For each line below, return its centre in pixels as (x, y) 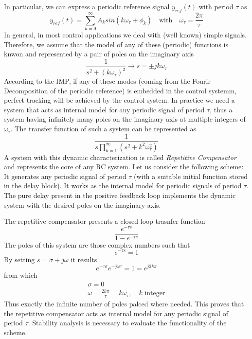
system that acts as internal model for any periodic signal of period (104, 109)
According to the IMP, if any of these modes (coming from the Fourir (107, 81)
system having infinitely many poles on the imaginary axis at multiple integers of (125, 119)
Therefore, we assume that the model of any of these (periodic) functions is (116, 44)
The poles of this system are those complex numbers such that (97, 244)
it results (84, 259)
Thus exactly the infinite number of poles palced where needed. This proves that (124, 304)
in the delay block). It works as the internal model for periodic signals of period (123, 186)
